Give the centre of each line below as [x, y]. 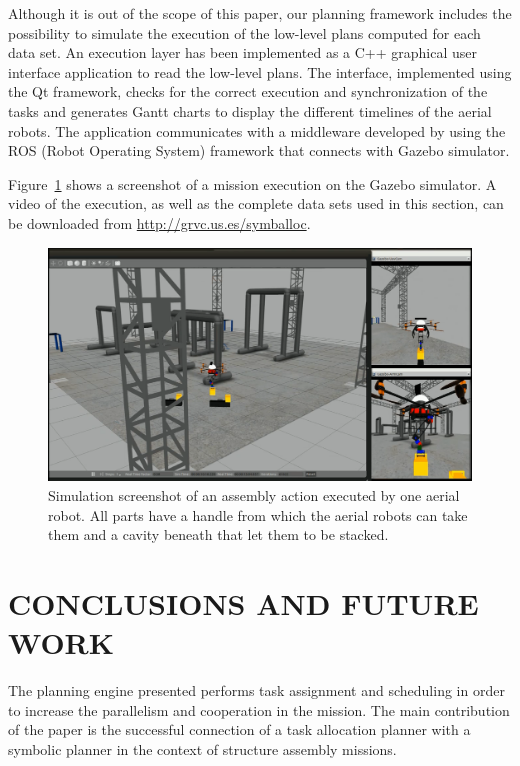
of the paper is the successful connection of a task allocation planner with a [239, 729]
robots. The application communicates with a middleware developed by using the [257, 130]
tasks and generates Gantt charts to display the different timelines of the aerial [250, 110]
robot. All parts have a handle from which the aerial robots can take [258, 514]
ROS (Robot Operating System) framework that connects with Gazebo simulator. [259, 150]
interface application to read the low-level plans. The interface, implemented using [260, 71]
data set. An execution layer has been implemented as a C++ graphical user [242, 52]
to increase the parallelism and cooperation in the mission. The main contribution [259, 709]
